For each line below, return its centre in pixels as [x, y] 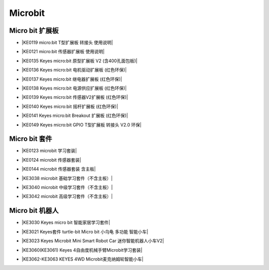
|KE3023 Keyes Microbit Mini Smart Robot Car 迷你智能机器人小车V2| [93, 241]
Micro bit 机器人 [34, 211]
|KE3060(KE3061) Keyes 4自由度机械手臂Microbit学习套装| [82, 250]
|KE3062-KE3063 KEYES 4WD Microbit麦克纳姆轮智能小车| [83, 259]
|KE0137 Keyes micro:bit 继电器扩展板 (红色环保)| [72, 79]
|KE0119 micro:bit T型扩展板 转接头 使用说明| [67, 43]
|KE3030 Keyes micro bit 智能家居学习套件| [66, 223]
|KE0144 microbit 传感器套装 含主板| [59, 169]
